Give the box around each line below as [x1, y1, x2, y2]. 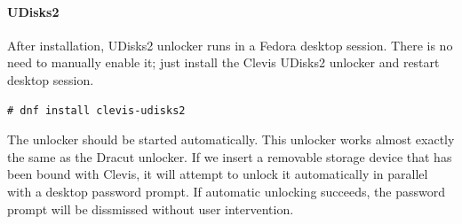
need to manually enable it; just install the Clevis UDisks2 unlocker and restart [7, 53, 440, 72]
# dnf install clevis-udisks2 [7, 104, 186, 117]
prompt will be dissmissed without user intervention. [7, 199, 294, 218]
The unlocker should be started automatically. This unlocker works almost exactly [7, 130, 455, 149]
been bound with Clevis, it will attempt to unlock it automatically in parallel [7, 165, 428, 183]
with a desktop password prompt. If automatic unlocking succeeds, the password [7, 182, 445, 200]
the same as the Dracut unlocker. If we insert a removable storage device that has [7, 147, 452, 166]
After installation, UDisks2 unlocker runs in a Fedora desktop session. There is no [7, 35, 453, 54]
